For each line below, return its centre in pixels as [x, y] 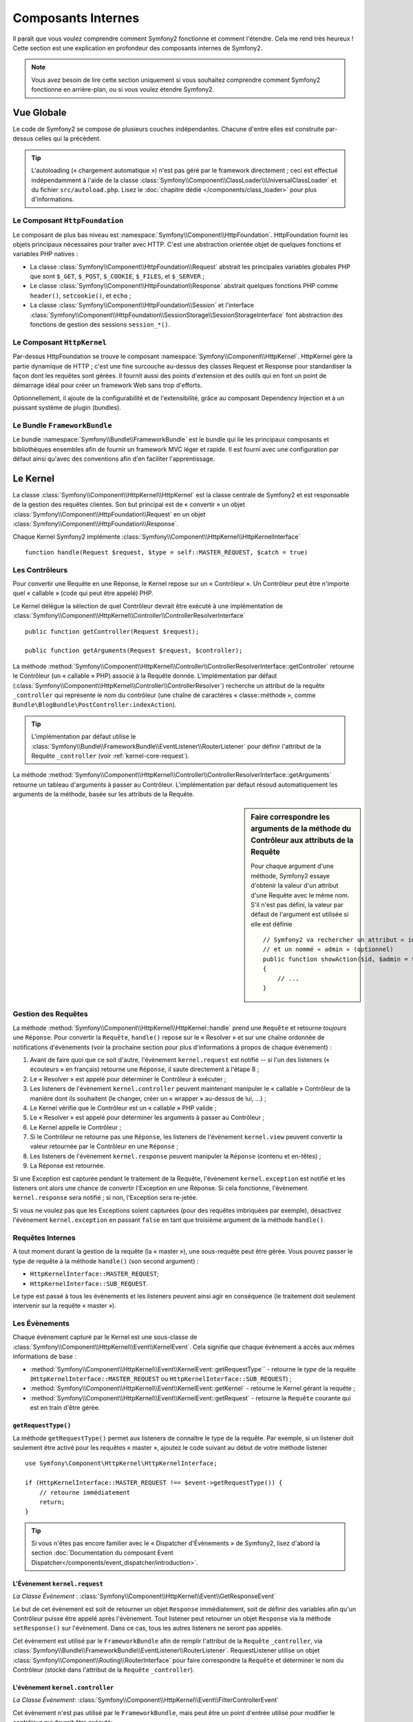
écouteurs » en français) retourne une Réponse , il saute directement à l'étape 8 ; [145, 1069]
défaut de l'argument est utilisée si [300, 914]
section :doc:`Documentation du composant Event [102, 1553]
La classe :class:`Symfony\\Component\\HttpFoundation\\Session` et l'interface [142, 305]
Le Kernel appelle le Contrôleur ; [76, 1127]
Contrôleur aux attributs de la [302, 840]
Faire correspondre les [290, 818]
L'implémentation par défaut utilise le [84, 736]
